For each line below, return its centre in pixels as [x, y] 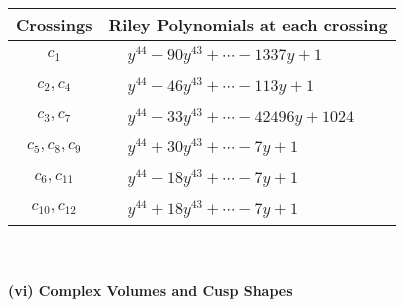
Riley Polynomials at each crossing [248, 24]
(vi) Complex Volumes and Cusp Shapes [150, 290]
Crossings [54, 24]
